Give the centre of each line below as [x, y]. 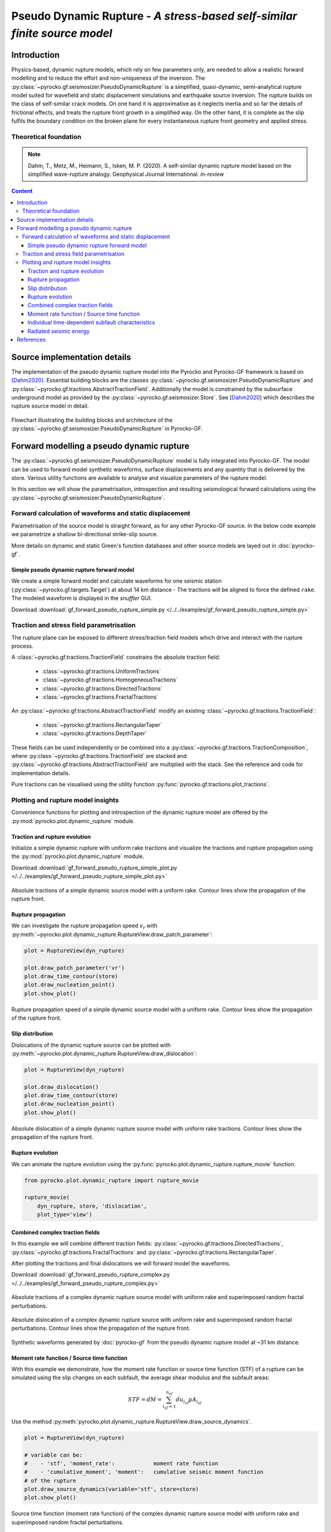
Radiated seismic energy [59, 331]
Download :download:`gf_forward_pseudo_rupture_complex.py [91, 1275]
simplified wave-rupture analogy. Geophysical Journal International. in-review [126, 174]
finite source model [62, 33]
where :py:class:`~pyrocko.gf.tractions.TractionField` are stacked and [99, 756]
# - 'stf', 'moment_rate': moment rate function [121, 1463]
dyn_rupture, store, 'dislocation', [92, 1206]
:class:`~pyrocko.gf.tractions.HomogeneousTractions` [110, 680]
